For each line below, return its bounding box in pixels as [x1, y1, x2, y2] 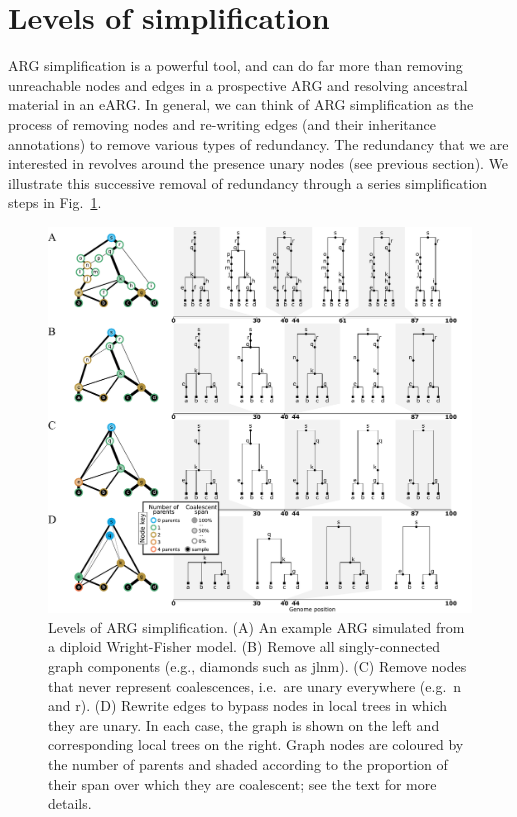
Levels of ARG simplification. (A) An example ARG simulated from [48, 616, 465, 637]
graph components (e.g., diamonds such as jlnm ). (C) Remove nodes [48, 655, 467, 676]
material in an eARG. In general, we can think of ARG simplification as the [8, 94, 474, 115]
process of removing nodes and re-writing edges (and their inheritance [8, 113, 436, 134]
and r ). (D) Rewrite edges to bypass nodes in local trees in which [48, 695, 448, 716]
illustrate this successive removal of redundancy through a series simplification [8, 172, 488, 193]
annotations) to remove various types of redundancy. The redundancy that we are [8, 133, 509, 154]
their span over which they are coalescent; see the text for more [48, 773, 437, 794]
